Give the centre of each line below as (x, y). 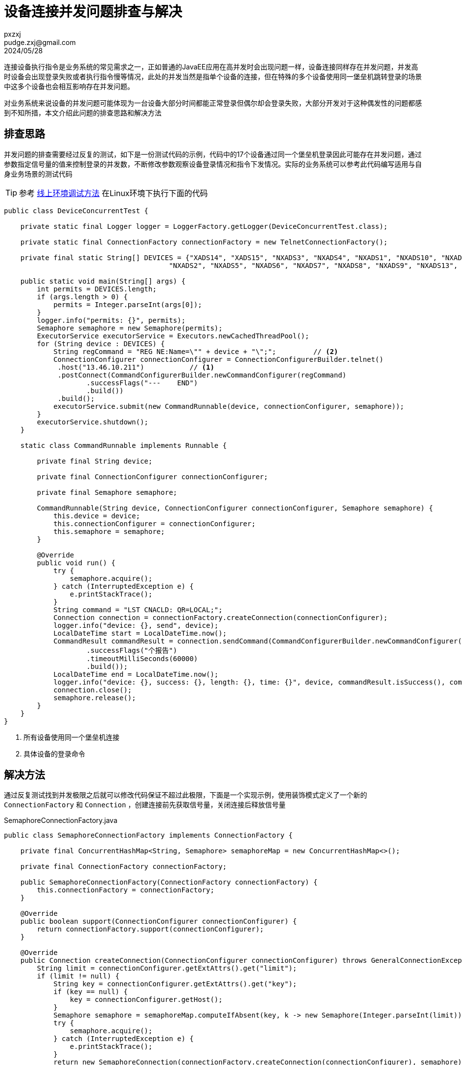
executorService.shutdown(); (93, 422)
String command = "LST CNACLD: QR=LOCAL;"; (138, 610)
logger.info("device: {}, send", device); (136, 625)
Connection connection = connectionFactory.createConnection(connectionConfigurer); (220, 617)
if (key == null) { (91, 992)
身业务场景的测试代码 (38, 174)
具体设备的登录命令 (54, 754)
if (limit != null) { (78, 976)
